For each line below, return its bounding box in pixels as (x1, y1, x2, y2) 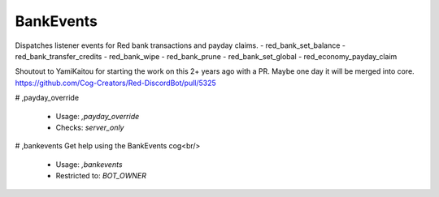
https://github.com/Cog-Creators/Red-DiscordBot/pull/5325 (15, 78, 217, 88)
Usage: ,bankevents (55, 159, 123, 169)
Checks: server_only (55, 122, 124, 132)
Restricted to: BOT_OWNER (55, 171, 146, 181)
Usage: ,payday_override (55, 111, 140, 121)
